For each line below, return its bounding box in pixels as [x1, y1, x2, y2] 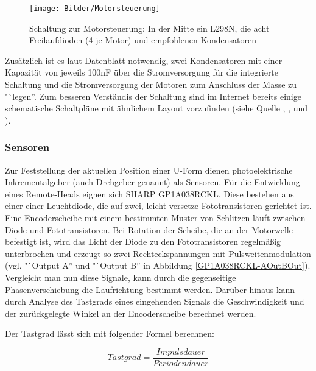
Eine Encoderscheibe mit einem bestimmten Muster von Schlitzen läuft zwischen [5, 211, 306, 224]
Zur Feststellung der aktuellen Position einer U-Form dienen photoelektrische [5, 163, 293, 176]
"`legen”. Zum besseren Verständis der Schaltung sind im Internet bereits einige [5, 90, 301, 102]
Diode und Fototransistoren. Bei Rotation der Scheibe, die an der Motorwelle [5, 223, 293, 236]
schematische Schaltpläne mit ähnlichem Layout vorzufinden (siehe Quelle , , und [5, 102, 308, 115]
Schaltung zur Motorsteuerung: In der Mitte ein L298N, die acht [29, 21, 270, 34]
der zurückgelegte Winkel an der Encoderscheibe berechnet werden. [5, 306, 256, 319]
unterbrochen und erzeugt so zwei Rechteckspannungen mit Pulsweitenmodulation [5, 247, 311, 260]
